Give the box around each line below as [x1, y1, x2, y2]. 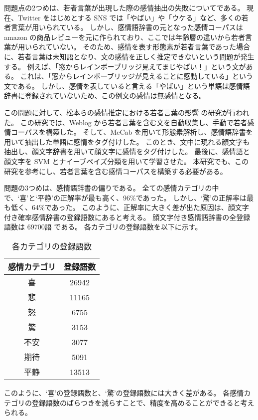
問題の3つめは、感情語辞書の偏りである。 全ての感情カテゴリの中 [4, 183, 219, 193]
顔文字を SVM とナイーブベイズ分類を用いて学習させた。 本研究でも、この [4, 156, 249, 166]
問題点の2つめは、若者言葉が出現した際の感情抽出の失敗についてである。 [4, 2, 245, 12]
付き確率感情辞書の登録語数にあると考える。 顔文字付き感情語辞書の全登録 [4, 211, 251, 222]
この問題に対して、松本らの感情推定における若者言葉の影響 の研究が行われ [4, 107, 250, 117]
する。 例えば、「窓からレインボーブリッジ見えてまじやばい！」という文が [4, 61, 246, 71]
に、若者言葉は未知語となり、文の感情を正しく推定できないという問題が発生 [4, 51, 255, 61]
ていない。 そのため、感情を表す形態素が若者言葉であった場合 [45, 41, 251, 52]
